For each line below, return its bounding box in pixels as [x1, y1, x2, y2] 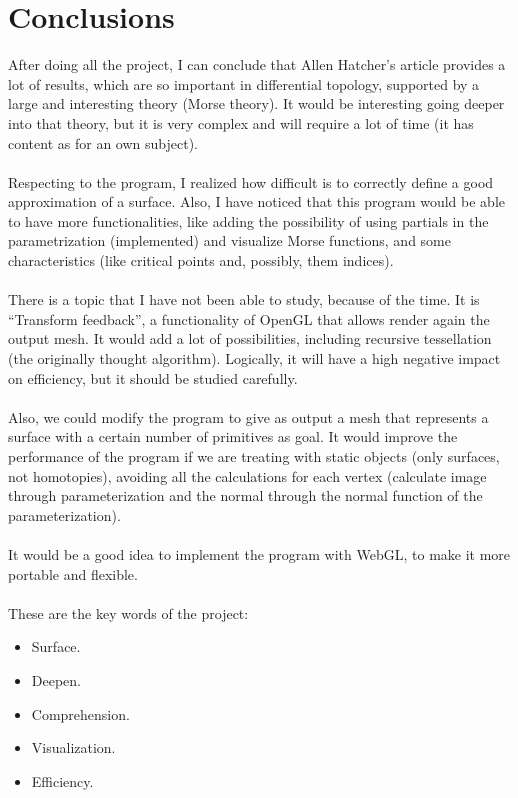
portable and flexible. [8, 563, 138, 584]
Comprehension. [31, 703, 130, 724]
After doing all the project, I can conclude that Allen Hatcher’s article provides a [8, 54, 506, 75]
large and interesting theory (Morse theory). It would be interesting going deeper [8, 93, 505, 114]
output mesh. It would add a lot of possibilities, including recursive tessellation [8, 328, 492, 349]
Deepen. [31, 669, 81, 690]
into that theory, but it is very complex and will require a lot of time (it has [8, 112, 474, 133]
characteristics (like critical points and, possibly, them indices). [8, 250, 394, 271]
